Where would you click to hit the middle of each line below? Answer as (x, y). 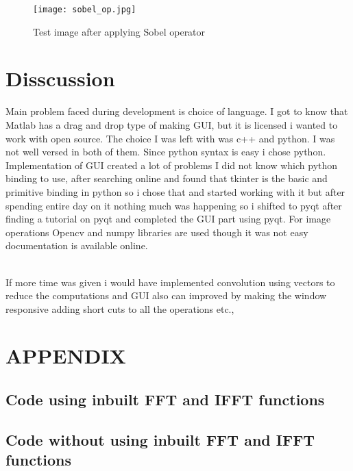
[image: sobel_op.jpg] (85, 10)
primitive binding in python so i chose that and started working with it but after (175, 191)
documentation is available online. (77, 245)
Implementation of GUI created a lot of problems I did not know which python (172, 165)
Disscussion (60, 78)
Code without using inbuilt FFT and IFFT (160, 439)
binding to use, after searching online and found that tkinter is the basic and (167, 178)
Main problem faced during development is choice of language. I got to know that (177, 111)
